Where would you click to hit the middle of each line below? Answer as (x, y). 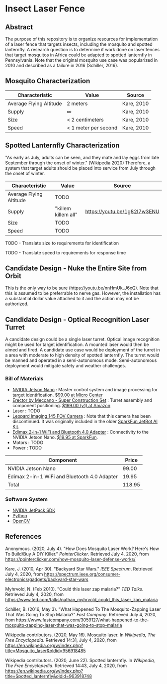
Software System (27, 499)
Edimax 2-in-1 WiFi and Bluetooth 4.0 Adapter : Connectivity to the (81, 432)
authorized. (17, 304)
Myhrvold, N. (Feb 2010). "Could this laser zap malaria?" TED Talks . (74, 589)
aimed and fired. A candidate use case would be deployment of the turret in (83, 350)
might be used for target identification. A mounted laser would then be (77, 344)
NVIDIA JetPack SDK (34, 510)
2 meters (77, 104)
